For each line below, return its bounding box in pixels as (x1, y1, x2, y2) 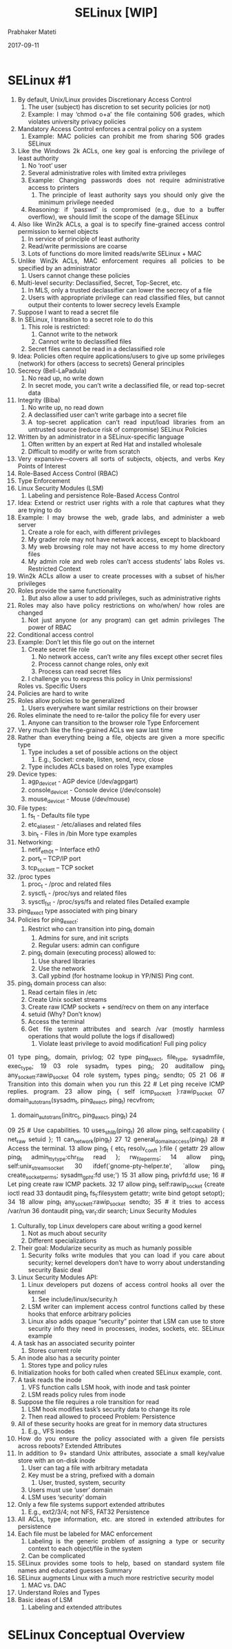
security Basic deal (28, 1265, 83, 1274)
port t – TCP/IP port (28, 854, 81, 865)
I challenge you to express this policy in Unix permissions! (28, 674, 193, 682)
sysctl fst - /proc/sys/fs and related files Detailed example (28, 898, 190, 908)
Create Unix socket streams (28, 996, 107, 1004)
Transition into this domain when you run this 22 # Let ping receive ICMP (8, 1080, 225, 1088)
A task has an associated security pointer (17, 1339, 136, 1347)
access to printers (28, 183, 80, 191)
